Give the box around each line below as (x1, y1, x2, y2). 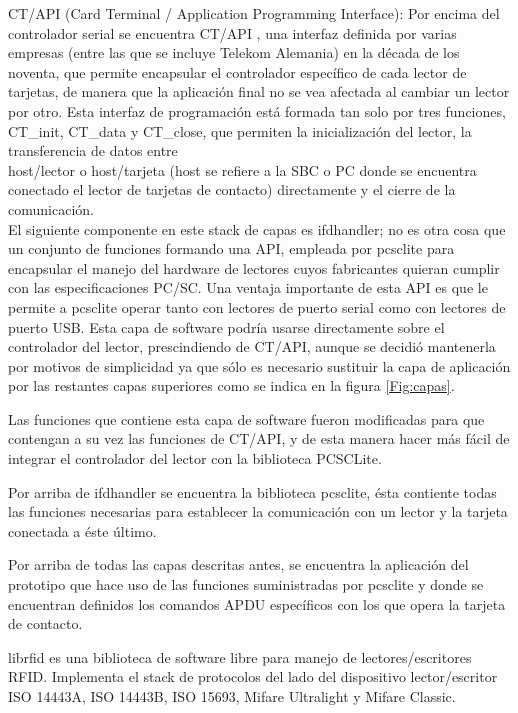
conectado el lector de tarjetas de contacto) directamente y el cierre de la (8, 179, 456, 200)
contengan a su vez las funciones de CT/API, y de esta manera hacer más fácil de (8, 428, 510, 449)
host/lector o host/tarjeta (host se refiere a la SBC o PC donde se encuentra (8, 159, 477, 180)
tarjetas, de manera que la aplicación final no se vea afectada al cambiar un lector (8, 81, 510, 102)
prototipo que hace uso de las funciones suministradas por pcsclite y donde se (8, 574, 484, 595)
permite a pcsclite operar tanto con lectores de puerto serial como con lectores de (8, 296, 506, 317)
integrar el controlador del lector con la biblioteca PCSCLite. (8, 448, 382, 469)
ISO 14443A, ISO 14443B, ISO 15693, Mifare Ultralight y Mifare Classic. (8, 686, 456, 706)
